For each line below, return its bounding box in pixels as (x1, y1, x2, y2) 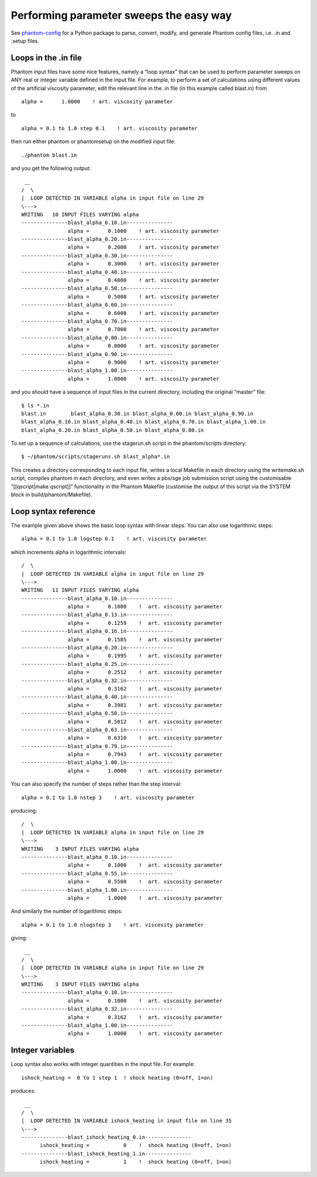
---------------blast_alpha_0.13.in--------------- (21, 611, 173, 618)
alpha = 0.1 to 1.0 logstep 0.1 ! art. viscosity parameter (21, 536, 207, 542)
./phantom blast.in (21, 151, 77, 158)
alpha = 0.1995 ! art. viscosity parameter (68, 652, 222, 659)
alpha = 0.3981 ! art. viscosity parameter (68, 702, 222, 708)
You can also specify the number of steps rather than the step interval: (11, 780, 182, 787)
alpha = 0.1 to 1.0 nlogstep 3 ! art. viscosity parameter (21, 921, 204, 928)
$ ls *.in (21, 402, 49, 409)
